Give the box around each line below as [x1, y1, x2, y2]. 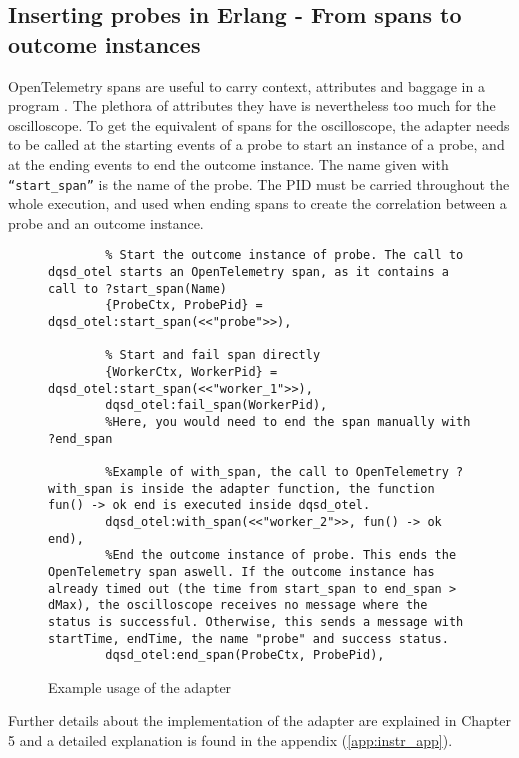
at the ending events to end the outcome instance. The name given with [8, 153, 449, 174]
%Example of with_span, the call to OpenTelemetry [105, 464, 449, 479]
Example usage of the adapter [48, 676, 232, 697]
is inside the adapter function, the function [119, 481, 435, 496]
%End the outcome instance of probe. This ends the [105, 548, 457, 563]
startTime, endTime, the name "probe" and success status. [48, 631, 449, 646]
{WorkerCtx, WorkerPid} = [105, 365, 278, 379]
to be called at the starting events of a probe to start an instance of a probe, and [8, 134, 505, 155]
